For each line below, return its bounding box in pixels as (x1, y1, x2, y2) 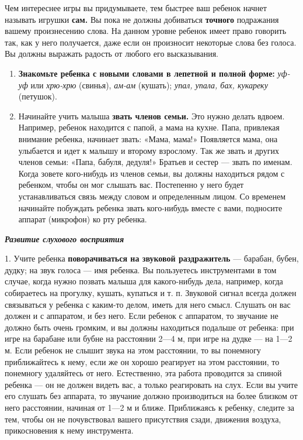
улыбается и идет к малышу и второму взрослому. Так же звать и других (18, 144, 279, 156)
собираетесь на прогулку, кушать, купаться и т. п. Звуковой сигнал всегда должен (5, 287, 297, 299)
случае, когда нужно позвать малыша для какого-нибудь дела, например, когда (5, 275, 283, 287)
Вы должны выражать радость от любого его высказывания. (5, 47, 218, 60)
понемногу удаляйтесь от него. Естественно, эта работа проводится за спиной (5, 367, 282, 379)
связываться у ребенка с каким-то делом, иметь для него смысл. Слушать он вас (5, 298, 291, 310)
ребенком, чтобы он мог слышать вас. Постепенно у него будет (18, 178, 244, 191)
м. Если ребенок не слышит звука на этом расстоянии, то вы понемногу (5, 344, 261, 356)
